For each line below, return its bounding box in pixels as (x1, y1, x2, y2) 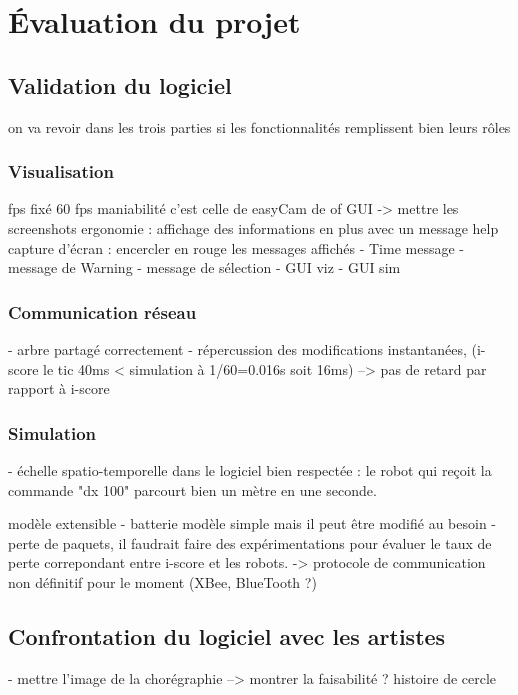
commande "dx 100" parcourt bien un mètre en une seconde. (8, 479, 377, 500)
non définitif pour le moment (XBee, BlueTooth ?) (8, 571, 317, 592)
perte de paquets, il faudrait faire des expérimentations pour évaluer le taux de (8, 532, 492, 553)
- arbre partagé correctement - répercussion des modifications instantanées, (8, 338, 467, 359)
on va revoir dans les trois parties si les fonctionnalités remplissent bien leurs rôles (8, 116, 511, 137)
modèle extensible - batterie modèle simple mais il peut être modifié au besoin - (8, 513, 496, 534)
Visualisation (8, 159, 114, 184)
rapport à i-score (8, 378, 110, 399)
